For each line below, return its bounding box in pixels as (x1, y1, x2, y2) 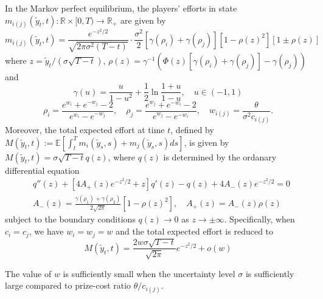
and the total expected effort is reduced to (116, 225, 274, 238)
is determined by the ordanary (163, 150, 277, 163)
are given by (120, 13, 166, 26)
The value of (5, 267, 52, 280)
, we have (29, 225, 64, 238)
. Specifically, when (224, 213, 295, 225)
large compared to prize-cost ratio (5, 279, 131, 292)
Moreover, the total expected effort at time (5, 123, 165, 136)
